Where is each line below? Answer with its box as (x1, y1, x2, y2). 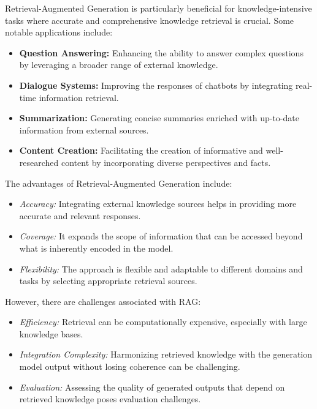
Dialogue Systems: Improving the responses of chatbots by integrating (19, 78, 293, 91)
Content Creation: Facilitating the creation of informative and (19, 144, 263, 157)
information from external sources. (19, 123, 149, 136)
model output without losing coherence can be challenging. (19, 360, 240, 373)
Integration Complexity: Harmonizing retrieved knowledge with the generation (19, 348, 312, 361)
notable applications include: (5, 26, 113, 39)
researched (19, 156, 59, 168)
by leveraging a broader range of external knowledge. (19, 58, 218, 71)
